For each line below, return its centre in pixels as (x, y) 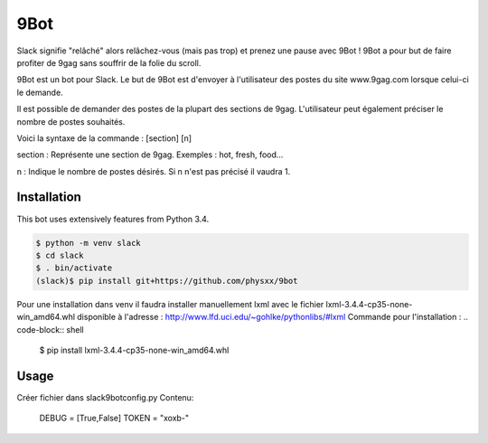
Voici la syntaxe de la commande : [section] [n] (104, 138)
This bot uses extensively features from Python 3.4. (113, 219)
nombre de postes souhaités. (71, 121)
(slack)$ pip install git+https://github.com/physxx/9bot (167, 281)
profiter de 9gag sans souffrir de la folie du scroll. (109, 62)
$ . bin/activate (74, 268)
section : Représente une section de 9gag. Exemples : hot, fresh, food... (150, 155)
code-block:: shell (51, 329)
